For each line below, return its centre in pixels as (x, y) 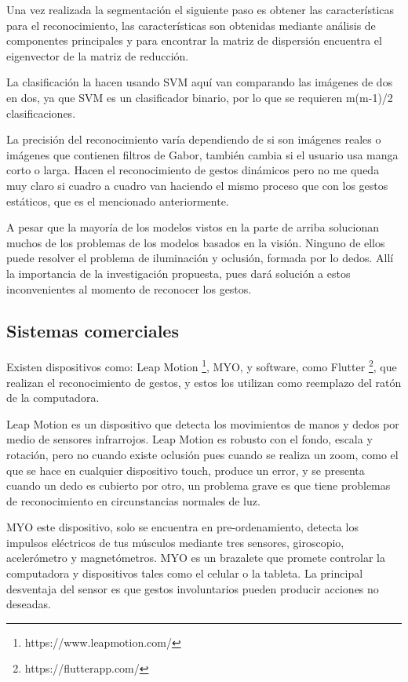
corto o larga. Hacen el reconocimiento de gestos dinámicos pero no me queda (193, 170)
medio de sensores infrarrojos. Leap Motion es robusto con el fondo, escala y (189, 439)
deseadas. (29, 604)
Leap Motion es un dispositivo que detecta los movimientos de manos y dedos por (203, 423)
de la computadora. (53, 398)
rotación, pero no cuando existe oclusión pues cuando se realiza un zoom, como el (202, 454)
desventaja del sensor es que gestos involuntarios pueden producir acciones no (193, 588)
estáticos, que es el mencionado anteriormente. (118, 201)
